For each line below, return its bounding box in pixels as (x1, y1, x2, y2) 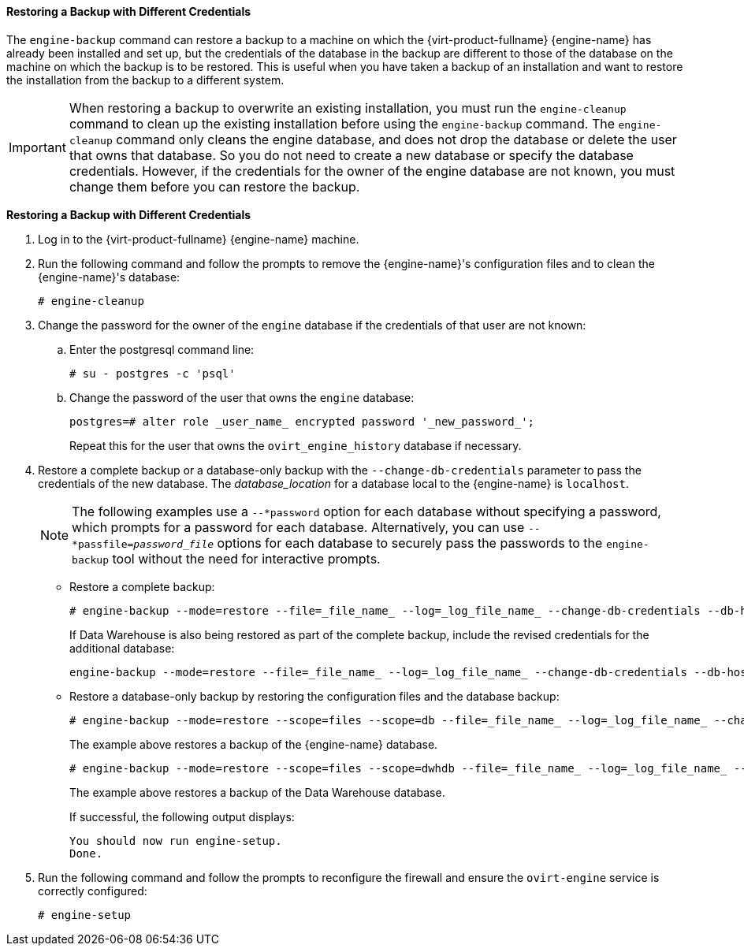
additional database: (69, 641, 175, 655)
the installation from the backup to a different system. (6, 73, 285, 87)
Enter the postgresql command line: (69, 342, 255, 356)
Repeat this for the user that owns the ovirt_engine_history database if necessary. (69, 438, 522, 452)
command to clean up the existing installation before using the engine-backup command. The (69, 115, 616, 132)
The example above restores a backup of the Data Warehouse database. (69, 785, 445, 799)
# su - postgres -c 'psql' (69, 366, 236, 380)
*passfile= (72, 537, 134, 550)
